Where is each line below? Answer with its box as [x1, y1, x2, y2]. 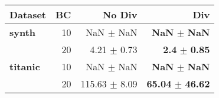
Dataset [9, 8, 47, 21]
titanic [9, 60, 40, 73]
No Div [102, 8, 138, 21]
